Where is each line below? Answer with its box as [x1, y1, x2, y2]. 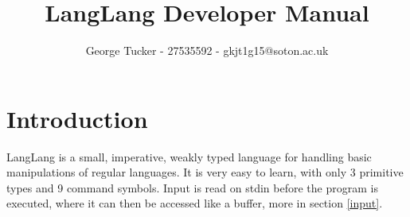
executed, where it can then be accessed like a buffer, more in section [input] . [6, 195, 383, 211]
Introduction [6, 102, 148, 134]
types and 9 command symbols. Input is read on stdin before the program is [6, 179, 378, 196]
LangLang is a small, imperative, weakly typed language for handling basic [6, 148, 372, 165]
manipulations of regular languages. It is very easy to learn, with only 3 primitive [6, 164, 404, 180]
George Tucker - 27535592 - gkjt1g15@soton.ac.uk [85, 42, 329, 59]
